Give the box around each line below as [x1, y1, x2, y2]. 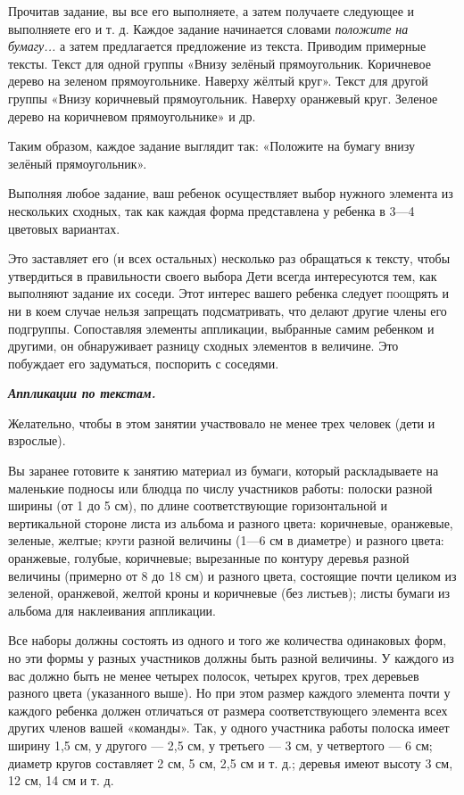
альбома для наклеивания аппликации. [8, 600, 217, 619]
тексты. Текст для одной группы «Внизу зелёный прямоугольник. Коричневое [8, 54, 431, 72]
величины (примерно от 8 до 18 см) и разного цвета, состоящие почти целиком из [8, 566, 457, 584]
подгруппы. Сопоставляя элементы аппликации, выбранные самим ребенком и [8, 319, 435, 337]
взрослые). [8, 431, 66, 450]
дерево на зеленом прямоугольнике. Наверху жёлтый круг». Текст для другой [8, 71, 428, 90]
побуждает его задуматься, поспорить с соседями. [8, 353, 279, 372]
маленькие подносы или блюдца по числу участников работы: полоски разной [8, 478, 433, 497]
